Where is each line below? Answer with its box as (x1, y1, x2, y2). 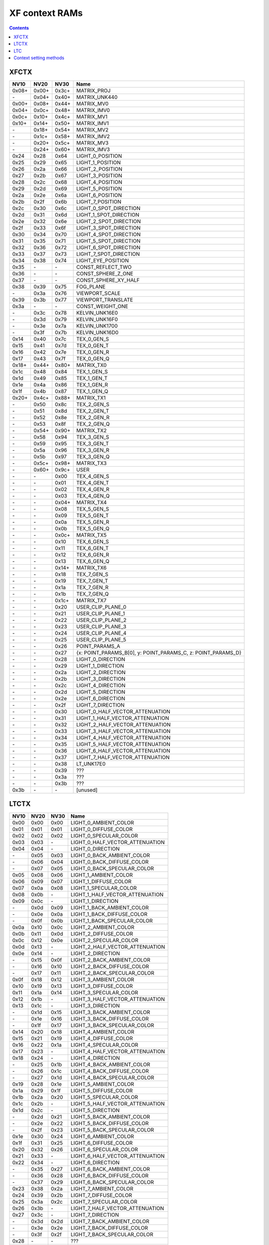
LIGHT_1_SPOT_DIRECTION (76, 212, 139, 219)
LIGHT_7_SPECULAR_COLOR (70, 1198, 137, 1205)
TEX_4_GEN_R (76, 486, 110, 493)
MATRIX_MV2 (76, 126, 109, 133)
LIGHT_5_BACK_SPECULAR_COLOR (70, 1126, 154, 1133)
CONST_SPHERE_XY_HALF (76, 277, 140, 284)
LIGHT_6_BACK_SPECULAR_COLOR (70, 1178, 154, 1185)
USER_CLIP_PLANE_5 (76, 636, 127, 643)
